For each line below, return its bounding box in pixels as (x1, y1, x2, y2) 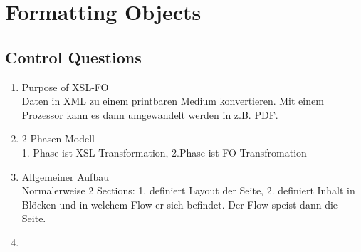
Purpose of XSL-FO (21, 79, 109, 94)
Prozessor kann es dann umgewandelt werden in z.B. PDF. (21, 107, 278, 122)
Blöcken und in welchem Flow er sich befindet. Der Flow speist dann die (21, 196, 338, 211)
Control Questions (5, 46, 142, 68)
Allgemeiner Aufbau (21, 169, 109, 184)
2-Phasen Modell (21, 131, 95, 146)
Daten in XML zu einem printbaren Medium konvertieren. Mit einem (21, 93, 324, 108)
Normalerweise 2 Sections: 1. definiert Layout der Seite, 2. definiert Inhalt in (21, 183, 355, 198)
